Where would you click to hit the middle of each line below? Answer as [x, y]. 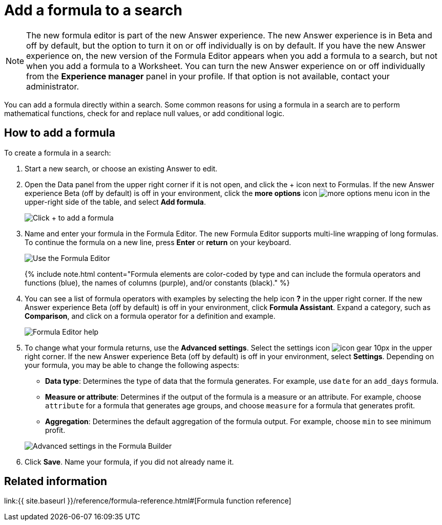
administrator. [53, 86]
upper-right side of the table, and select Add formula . [115, 202]
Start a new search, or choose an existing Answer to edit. [121, 168]
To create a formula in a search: [58, 152]
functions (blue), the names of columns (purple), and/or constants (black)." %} [157, 282]
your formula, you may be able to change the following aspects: [132, 365]
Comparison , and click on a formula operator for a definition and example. [150, 316]
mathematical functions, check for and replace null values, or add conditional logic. [144, 113]
